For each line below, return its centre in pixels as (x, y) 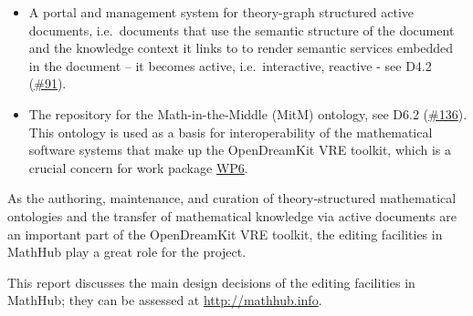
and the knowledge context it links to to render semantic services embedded (241, 48)
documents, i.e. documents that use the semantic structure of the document (242, 30)
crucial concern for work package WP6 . (138, 167)
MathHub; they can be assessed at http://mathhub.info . (165, 300)
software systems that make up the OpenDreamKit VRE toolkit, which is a (240, 150)
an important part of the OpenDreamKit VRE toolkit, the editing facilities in (225, 234)
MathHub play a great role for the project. (127, 252)
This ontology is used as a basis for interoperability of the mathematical (231, 132)
